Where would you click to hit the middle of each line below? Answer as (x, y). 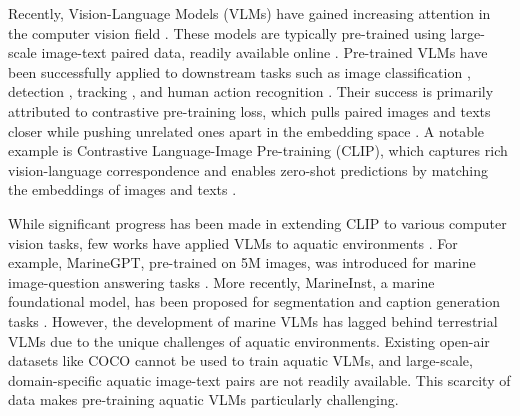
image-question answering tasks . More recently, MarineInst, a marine (221, 281)
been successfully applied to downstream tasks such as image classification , (239, 71)
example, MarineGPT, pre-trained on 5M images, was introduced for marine (242, 262)
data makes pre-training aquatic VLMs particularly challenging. (203, 399)
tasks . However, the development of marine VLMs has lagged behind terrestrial (253, 320)
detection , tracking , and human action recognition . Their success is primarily (251, 91)
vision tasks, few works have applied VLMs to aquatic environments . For (233, 242)
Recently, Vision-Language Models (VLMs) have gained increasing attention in (249, 13)
